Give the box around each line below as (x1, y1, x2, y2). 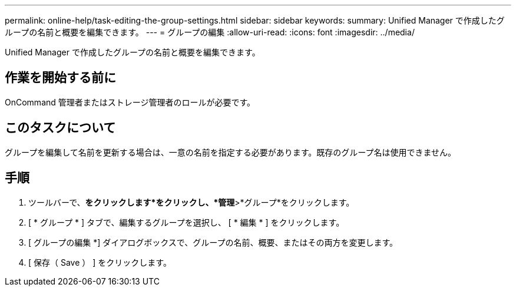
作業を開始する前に (5, 70, 116, 85)
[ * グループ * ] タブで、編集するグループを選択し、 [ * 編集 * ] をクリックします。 (28, 217, 345, 227)
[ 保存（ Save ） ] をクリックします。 (28, 257, 171, 267)
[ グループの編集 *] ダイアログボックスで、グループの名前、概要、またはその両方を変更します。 (28, 237, 398, 247)
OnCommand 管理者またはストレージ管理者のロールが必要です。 (5, 97, 256, 107)
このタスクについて (5, 120, 116, 135)
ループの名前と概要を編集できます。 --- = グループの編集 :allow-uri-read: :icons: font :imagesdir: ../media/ (5, 27, 415, 37)
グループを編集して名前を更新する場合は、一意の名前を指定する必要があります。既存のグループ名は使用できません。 (5, 147, 457, 157)
